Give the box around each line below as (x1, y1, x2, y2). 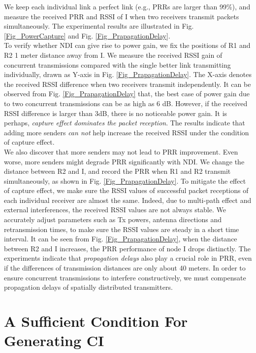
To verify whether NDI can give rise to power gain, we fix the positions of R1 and (4, 40, 251, 50)
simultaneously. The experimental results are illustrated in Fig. (4, 21, 194, 31)
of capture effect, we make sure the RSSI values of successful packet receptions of (4, 185, 249, 196)
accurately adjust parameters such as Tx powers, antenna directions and (4, 214, 222, 225)
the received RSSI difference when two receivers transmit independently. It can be (4, 78, 251, 89)
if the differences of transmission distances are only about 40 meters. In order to (4, 263, 246, 273)
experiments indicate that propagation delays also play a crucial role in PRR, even (4, 253, 252, 263)
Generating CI (4, 330, 104, 351)
